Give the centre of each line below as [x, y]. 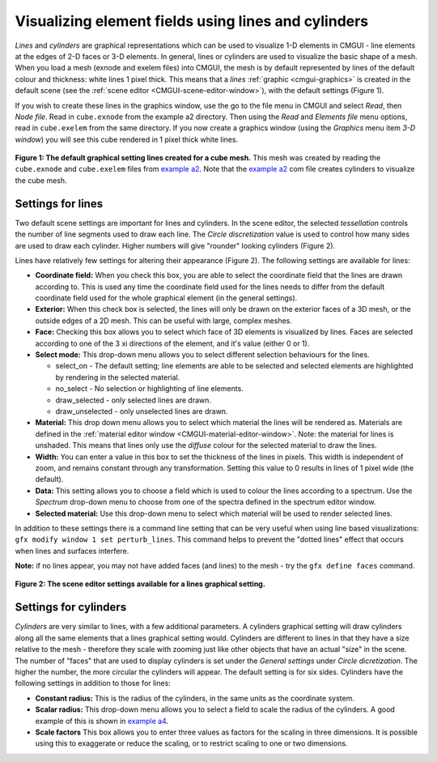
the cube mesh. [41, 180]
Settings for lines [59, 204]
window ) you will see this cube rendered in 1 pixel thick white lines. [127, 139]
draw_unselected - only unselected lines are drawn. [142, 411]
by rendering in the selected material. [118, 377]
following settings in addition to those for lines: [93, 683]
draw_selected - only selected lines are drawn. [134, 400]
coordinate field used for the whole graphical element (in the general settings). [166, 298]
